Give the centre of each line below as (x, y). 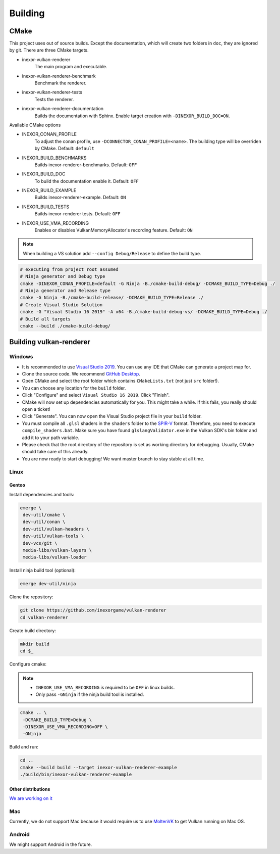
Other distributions (30, 789)
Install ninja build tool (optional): (42, 571)
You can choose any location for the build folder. (74, 388)
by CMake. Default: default (64, 149)
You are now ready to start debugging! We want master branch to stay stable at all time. (113, 459)
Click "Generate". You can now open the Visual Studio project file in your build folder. (112, 416)
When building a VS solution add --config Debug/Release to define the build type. (112, 253)
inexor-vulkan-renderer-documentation (63, 109)
